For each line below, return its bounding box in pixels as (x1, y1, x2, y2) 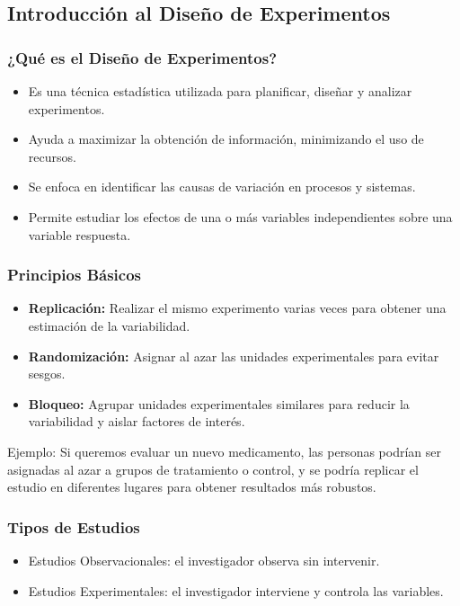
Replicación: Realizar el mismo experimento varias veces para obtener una (28, 299, 447, 317)
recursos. (28, 147, 76, 165)
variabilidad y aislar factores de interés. (28, 412, 245, 431)
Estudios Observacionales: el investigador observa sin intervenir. (28, 550, 380, 569)
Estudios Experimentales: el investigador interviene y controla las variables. (28, 581, 444, 600)
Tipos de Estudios (7, 515, 140, 538)
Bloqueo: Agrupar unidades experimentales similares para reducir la (28, 394, 410, 413)
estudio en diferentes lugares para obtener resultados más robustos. (7, 477, 376, 496)
